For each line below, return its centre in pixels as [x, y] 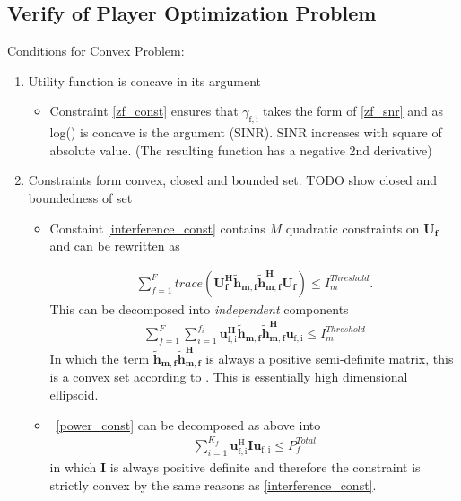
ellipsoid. [74, 395]
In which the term [100, 358]
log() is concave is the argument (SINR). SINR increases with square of [246, 132]
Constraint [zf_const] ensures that [144, 111]
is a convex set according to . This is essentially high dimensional [229, 377]
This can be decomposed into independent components [199, 308]
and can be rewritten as [115, 246]
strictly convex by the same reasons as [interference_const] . [213, 484]
